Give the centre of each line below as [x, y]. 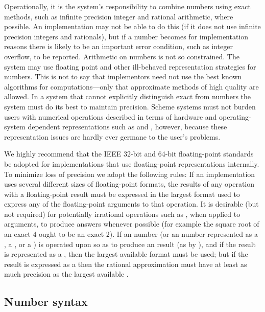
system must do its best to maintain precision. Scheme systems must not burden [130, 106]
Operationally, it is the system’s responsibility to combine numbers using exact [127, 6]
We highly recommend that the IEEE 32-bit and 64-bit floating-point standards [129, 154]
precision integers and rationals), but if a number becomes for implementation [126, 36]
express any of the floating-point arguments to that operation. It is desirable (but [131, 204]
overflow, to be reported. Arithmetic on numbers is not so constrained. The [122, 56]
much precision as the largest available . [66, 274]
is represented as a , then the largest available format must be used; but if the [126, 254]
